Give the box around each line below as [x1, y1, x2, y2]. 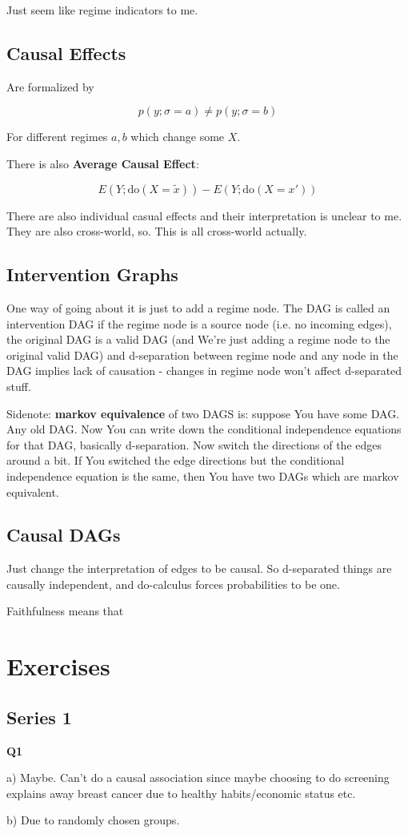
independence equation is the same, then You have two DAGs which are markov [6, 467, 399, 484]
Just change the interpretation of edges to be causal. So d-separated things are [6, 560, 392, 577]
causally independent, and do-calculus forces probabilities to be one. [6, 575, 340, 592]
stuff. [6, 377, 31, 394]
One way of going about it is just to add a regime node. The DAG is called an [6, 299, 390, 316]
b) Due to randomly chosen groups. [6, 812, 180, 828]
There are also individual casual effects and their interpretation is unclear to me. [6, 207, 402, 224]
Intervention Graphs [6, 262, 178, 287]
